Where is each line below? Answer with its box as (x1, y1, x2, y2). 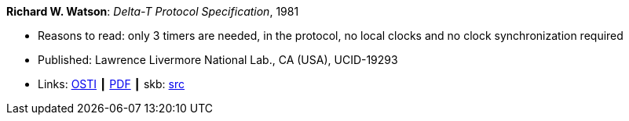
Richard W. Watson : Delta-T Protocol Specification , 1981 (6, 5, 299, 18)
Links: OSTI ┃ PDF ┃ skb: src (38, 77, 185, 91)
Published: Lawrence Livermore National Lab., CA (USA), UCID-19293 (38, 53, 398, 66)
